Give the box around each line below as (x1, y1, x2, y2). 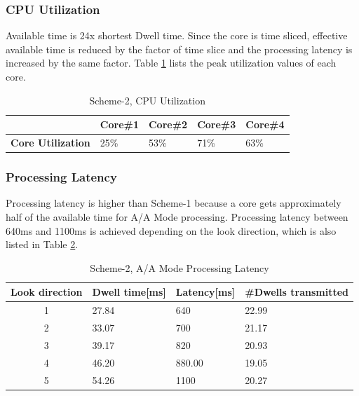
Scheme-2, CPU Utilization (89, 93, 205, 107)
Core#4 (245, 117, 285, 132)
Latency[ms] (175, 285, 236, 299)
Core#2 (148, 117, 188, 132)
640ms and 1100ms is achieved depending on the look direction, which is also (6, 223, 337, 238)
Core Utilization (11, 135, 90, 150)
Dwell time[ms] (92, 285, 166, 299)
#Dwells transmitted (245, 285, 348, 299)
